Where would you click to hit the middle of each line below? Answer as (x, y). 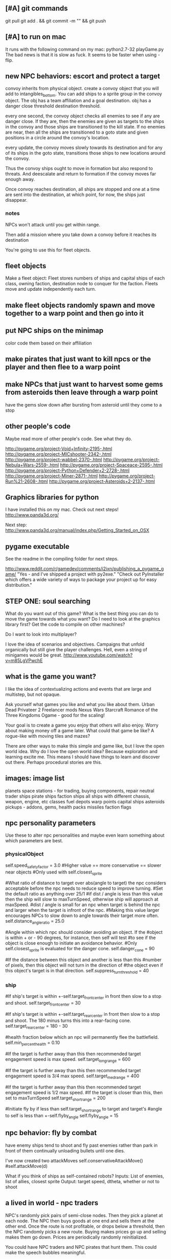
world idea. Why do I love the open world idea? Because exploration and (81, 751)
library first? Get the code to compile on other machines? (65, 624)
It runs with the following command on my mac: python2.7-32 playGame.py (85, 49)
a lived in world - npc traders (52, 1203)
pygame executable (38, 547)
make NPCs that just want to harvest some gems (84, 384)
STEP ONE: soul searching (48, 601)
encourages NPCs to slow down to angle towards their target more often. (82, 915)
